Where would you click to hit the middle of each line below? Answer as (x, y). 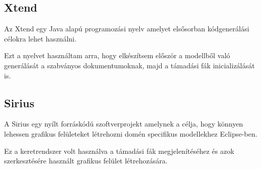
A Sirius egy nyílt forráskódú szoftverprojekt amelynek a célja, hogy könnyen (124, 124)
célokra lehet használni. (40, 38)
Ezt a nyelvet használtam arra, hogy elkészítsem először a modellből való (117, 55)
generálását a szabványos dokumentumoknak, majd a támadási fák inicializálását (129, 65)
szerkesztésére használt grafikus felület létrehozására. (86, 161)
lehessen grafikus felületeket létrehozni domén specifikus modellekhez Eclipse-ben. (131, 133)
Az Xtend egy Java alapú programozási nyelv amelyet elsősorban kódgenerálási (127, 29)
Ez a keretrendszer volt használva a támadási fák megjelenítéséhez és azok (119, 151)
